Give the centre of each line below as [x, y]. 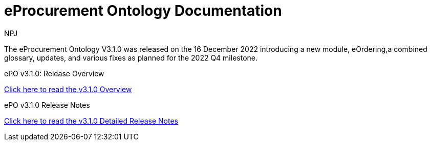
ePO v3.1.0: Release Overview [54, 73]
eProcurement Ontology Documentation [143, 11]
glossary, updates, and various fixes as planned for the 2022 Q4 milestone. [131, 57]
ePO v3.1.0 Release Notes [47, 105]
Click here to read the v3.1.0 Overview [68, 89]
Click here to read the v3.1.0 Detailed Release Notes [91, 121]
